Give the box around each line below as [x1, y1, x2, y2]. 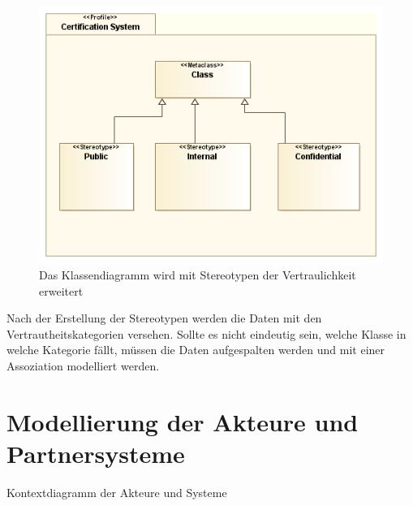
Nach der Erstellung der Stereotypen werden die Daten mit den [6, 309, 322, 327]
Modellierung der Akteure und [6, 404, 359, 438]
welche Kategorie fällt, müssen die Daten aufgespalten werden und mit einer [6, 341, 385, 358]
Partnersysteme [6, 436, 185, 469]
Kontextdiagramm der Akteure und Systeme [6, 483, 227, 500]
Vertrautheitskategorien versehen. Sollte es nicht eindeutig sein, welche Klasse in [6, 325, 407, 342]
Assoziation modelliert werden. [6, 357, 160, 374]
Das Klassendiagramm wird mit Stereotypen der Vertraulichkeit [39, 266, 356, 283]
